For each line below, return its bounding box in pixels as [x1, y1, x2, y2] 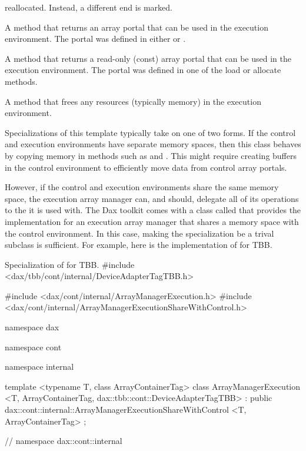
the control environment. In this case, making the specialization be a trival [5, 227, 274, 239]
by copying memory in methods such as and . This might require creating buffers [5, 149, 297, 161]
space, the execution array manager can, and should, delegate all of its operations [5, 192, 299, 204]
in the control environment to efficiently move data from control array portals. [5, 161, 287, 173]
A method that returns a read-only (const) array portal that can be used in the [5, 52, 291, 64]
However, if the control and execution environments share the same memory [5, 181, 279, 193]
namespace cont [5, 340, 62, 353]
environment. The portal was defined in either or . [5, 32, 186, 45]
